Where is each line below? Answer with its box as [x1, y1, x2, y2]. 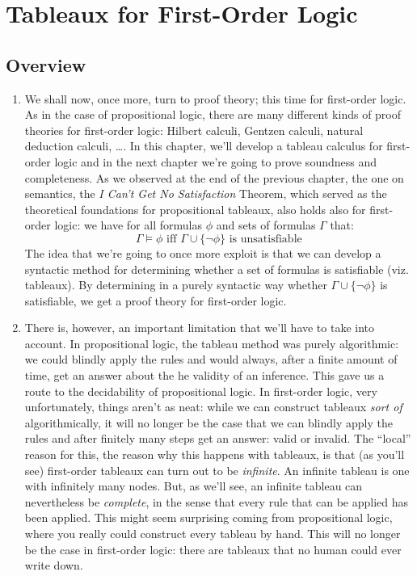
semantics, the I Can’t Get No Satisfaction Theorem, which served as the [24, 185, 387, 202]
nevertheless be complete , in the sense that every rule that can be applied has [24, 493, 409, 510]
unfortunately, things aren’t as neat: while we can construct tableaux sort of [24, 398, 402, 415]
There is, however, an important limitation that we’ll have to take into [24, 319, 375, 336]
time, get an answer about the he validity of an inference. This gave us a [24, 367, 385, 384]
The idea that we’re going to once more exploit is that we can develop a [24, 244, 381, 261]
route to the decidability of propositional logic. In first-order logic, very [24, 382, 377, 399]
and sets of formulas [216, 217, 316, 233]
